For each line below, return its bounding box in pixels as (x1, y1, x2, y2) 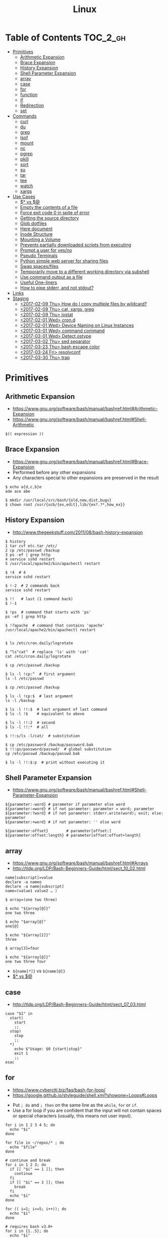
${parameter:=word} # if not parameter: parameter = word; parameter (5, 806, 155, 811)
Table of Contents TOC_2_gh (5, 32, 126, 43)
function (20, 91, 38, 97)
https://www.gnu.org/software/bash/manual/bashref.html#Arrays (12, 860, 148, 866)
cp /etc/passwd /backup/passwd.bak (5, 751, 80, 756)
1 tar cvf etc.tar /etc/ (5, 543, 58, 548)
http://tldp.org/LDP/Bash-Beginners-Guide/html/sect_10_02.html (12, 865, 146, 871)
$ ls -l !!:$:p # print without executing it (5, 760, 105, 765)
